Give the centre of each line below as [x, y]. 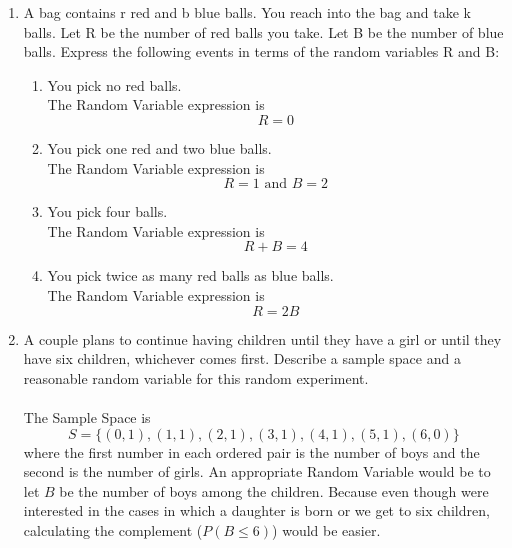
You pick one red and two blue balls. [159, 147]
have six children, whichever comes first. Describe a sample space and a [242, 358]
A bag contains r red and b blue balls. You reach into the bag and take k [247, 12]
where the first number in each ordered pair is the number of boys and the [251, 451]
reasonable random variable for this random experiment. [196, 377]
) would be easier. [326, 529]
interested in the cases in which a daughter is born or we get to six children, [256, 510]
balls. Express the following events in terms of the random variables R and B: [261, 51]
